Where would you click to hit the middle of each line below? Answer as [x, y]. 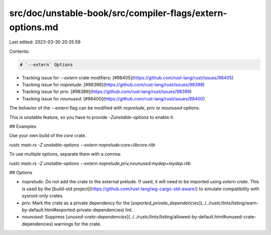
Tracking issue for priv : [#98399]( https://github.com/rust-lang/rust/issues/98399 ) [107, 92]
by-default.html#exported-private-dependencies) [73, 210]
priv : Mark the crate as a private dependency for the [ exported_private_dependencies [110, 203]
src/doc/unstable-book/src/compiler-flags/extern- [118, 13]
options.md [34, 27]
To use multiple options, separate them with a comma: [65, 154]
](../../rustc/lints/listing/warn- [229, 203]
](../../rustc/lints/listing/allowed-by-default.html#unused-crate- [191, 217]
